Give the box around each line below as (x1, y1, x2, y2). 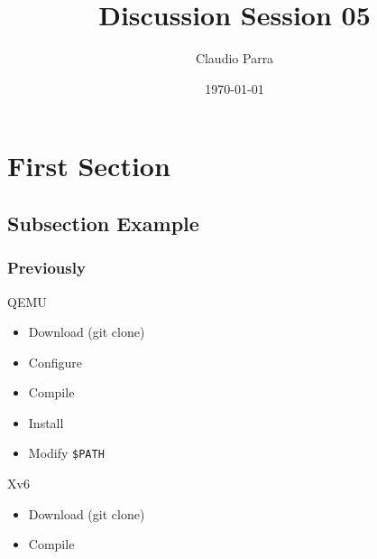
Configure (28, 352, 82, 371)
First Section (7, 147, 170, 184)
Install (28, 413, 64, 432)
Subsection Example (7, 209, 199, 237)
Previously (7, 256, 86, 279)
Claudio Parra (195, 49, 274, 68)
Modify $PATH (28, 443, 105, 462)
